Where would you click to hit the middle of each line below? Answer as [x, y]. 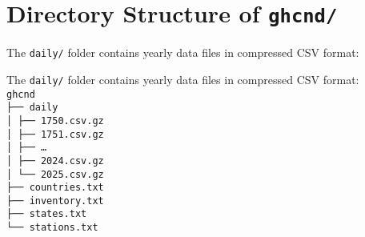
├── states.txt [47, 214]
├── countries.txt [55, 188]
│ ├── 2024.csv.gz [55, 161]
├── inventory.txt [55, 201]
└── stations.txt [52, 228]
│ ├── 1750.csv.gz [55, 121]
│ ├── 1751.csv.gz [55, 134]
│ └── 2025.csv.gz [55, 174]
